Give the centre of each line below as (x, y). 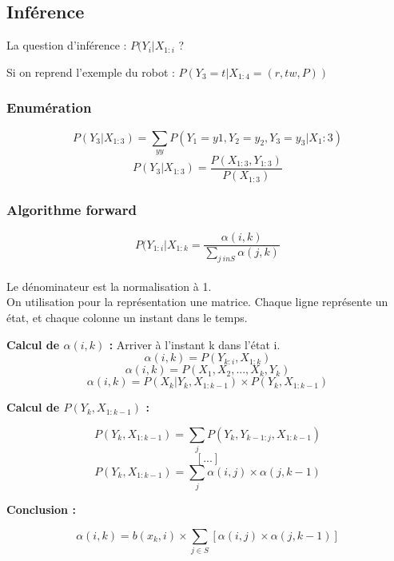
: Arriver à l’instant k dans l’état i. (195, 344)
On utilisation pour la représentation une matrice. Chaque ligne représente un (197, 302)
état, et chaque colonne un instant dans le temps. (127, 317)
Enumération (49, 107)
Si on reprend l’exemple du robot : (91, 72)
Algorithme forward (72, 209)
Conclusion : (41, 509)
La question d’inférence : (67, 45)
